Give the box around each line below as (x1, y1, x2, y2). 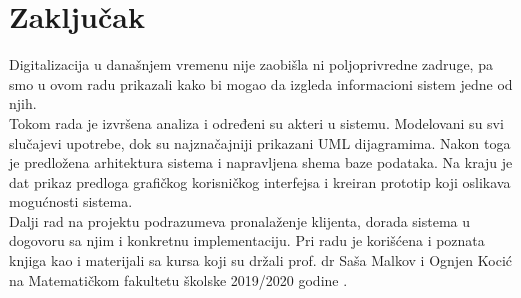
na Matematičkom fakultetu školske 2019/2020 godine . (9, 269, 348, 290)
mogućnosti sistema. (9, 191, 133, 212)
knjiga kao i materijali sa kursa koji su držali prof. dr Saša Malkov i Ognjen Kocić (9, 250, 512, 271)
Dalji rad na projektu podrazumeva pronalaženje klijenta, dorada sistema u (9, 210, 471, 231)
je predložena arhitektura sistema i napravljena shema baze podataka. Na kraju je (9, 152, 513, 173)
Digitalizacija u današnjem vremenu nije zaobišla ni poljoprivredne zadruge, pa (9, 54, 493, 75)
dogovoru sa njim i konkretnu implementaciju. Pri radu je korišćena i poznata (9, 230, 485, 251)
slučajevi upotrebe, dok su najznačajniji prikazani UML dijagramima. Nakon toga (9, 132, 511, 153)
